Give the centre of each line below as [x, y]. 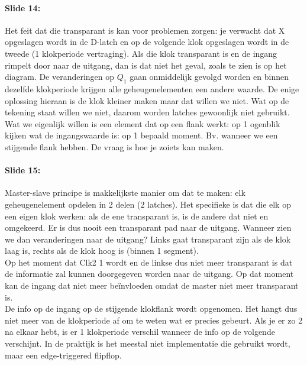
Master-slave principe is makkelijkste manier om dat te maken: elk [125, 193]
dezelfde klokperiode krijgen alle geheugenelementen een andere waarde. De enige [152, 88]
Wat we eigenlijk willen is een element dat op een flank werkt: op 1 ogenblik [143, 123]
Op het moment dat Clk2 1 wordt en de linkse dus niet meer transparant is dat [149, 262]
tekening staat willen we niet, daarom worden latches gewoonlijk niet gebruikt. [147, 112]
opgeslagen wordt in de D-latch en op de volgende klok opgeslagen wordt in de [147, 42]
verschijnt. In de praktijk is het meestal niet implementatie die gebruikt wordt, [148, 343]
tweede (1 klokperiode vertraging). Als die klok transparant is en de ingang [141, 53]
